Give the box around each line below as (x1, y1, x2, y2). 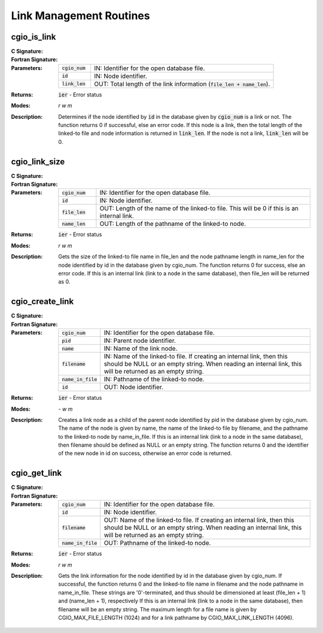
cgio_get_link (11, 468, 62, 478)
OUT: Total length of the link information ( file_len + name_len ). (93, 80, 270, 88)
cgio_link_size (11, 156, 65, 167)
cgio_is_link (11, 32, 56, 42)
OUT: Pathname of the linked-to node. (103, 539, 211, 547)
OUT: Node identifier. (103, 383, 164, 391)
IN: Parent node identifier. (103, 336, 176, 345)
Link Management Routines (11, 9, 150, 22)
